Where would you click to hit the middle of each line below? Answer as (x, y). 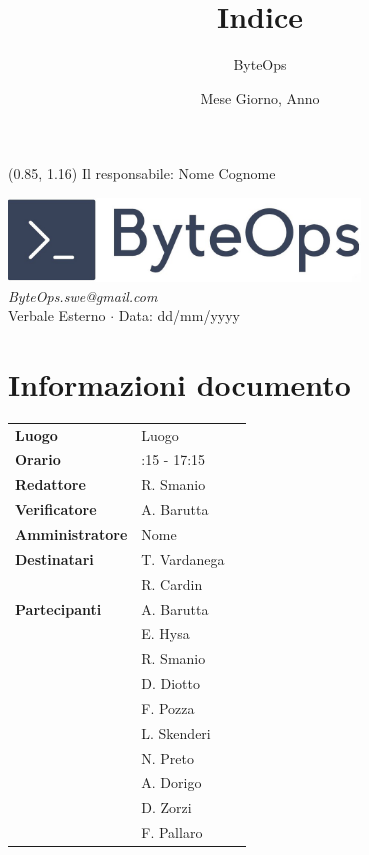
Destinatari (54, 558)
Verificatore (56, 509)
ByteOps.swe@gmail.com (83, 295)
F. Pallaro (172, 832)
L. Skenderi (176, 732)
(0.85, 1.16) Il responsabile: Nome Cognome (142, 173)
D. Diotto (170, 683)
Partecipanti (58, 608)
